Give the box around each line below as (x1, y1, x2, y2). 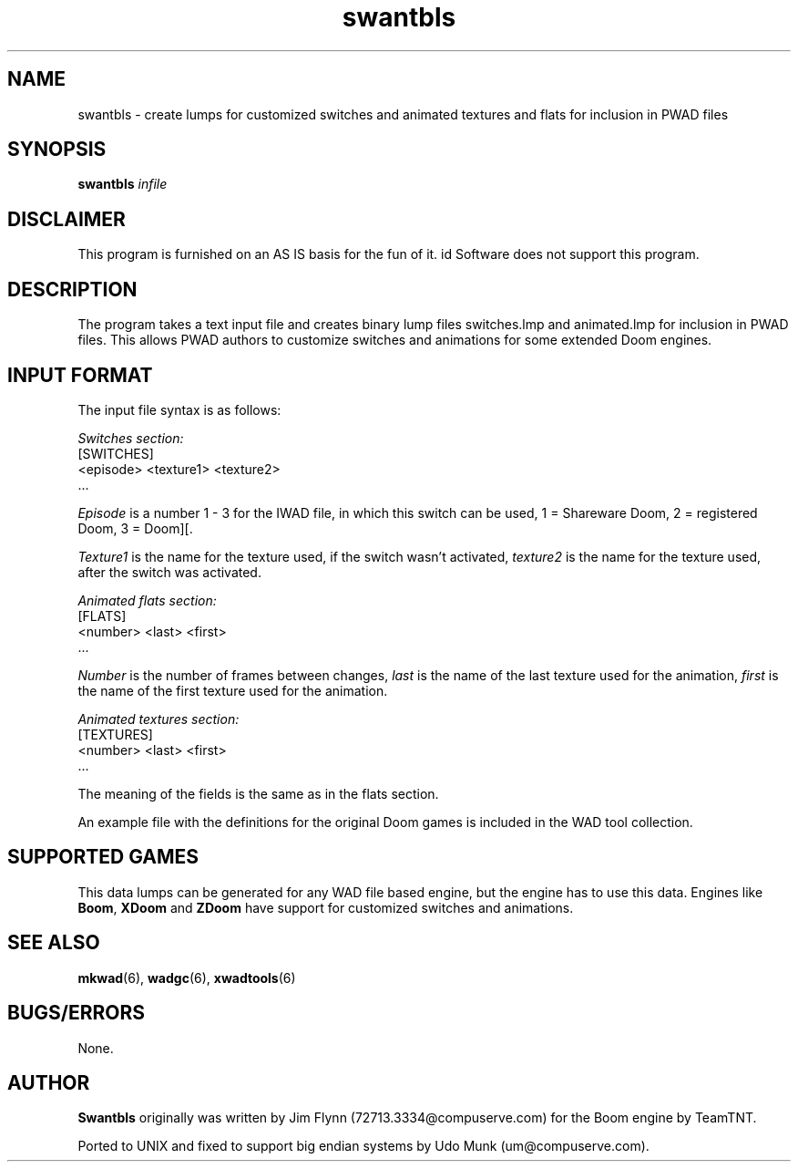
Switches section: (77, 429, 184, 446)
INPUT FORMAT (7, 363, 153, 387)
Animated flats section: (77, 592, 217, 608)
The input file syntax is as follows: (77, 401, 281, 418)
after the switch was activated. (77, 564, 261, 580)
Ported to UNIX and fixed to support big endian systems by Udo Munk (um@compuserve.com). (77, 1138, 650, 1154)
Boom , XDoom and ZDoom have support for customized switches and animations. (77, 899, 574, 916)
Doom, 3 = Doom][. (77, 520, 193, 536)
